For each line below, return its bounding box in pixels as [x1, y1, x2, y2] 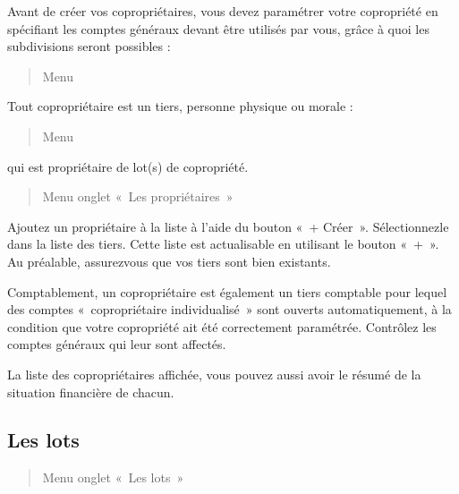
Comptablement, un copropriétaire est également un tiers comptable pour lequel [7, 282, 447, 301]
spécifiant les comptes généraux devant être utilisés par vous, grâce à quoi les [7, 19, 429, 38]
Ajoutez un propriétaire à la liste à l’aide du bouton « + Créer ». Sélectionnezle [7, 217, 449, 235]
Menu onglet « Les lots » [42, 468, 184, 487]
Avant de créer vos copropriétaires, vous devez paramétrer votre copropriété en [7, 2, 438, 20]
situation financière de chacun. [7, 382, 174, 401]
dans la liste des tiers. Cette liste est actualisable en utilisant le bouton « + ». [7, 234, 439, 253]
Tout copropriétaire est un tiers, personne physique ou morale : [7, 97, 353, 115]
